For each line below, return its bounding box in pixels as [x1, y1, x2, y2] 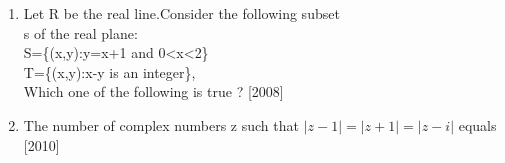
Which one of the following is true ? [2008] [23, 81, 284, 102]
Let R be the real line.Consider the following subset [23, 3, 340, 23]
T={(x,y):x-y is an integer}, [23, 61, 196, 82]
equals [458, 114, 497, 135]
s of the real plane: [23, 22, 138, 43]
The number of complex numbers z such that [23, 114, 299, 135]
